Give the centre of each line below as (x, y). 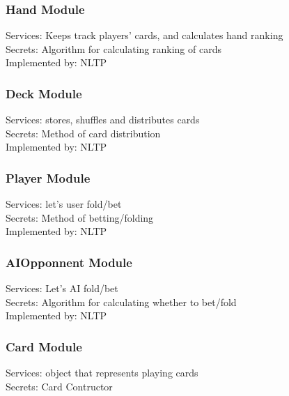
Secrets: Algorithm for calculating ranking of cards (114, 48)
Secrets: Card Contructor (59, 386)
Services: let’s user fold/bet (64, 204)
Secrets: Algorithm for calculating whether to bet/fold (121, 302)
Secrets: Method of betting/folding (80, 217)
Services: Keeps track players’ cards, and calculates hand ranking (144, 35)
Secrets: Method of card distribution (83, 133)
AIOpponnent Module (69, 262)
